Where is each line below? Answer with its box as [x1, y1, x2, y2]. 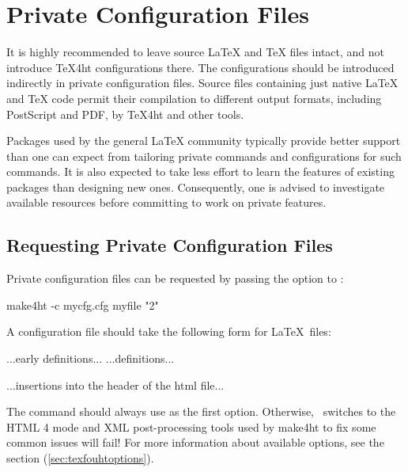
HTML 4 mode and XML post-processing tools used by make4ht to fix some [6, 418, 376, 435]
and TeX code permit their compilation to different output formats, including [6, 89, 382, 106]
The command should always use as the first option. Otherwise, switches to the [6, 403, 396, 420]
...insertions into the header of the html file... [6, 376, 225, 393]
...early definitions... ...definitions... [6, 350, 175, 367]
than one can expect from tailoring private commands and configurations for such [6, 147, 402, 164]
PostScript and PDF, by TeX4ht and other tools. [6, 105, 244, 122]
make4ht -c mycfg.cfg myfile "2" [6, 296, 159, 313]
